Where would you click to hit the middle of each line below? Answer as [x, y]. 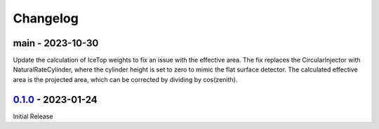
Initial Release [33, 116]
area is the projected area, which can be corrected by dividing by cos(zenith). [125, 79]
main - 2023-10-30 [56, 43]
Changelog [46, 18]
